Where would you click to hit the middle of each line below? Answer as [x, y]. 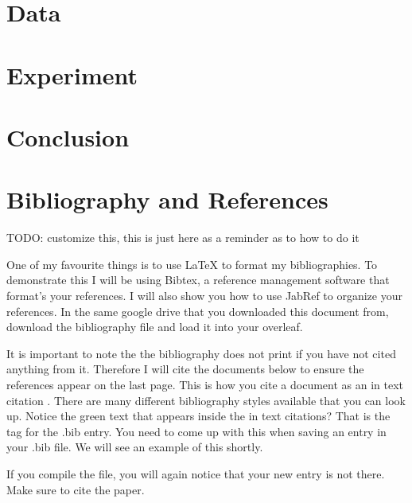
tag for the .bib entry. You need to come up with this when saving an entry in [196, 431]
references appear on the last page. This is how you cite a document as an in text [205, 384]
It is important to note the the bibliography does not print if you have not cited [201, 353]
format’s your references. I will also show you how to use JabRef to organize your [204, 296]
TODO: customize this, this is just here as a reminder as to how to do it [183, 238]
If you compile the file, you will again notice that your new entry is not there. [196, 473]
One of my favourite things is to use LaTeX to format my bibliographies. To [192, 264]
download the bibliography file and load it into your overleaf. [155, 327]
